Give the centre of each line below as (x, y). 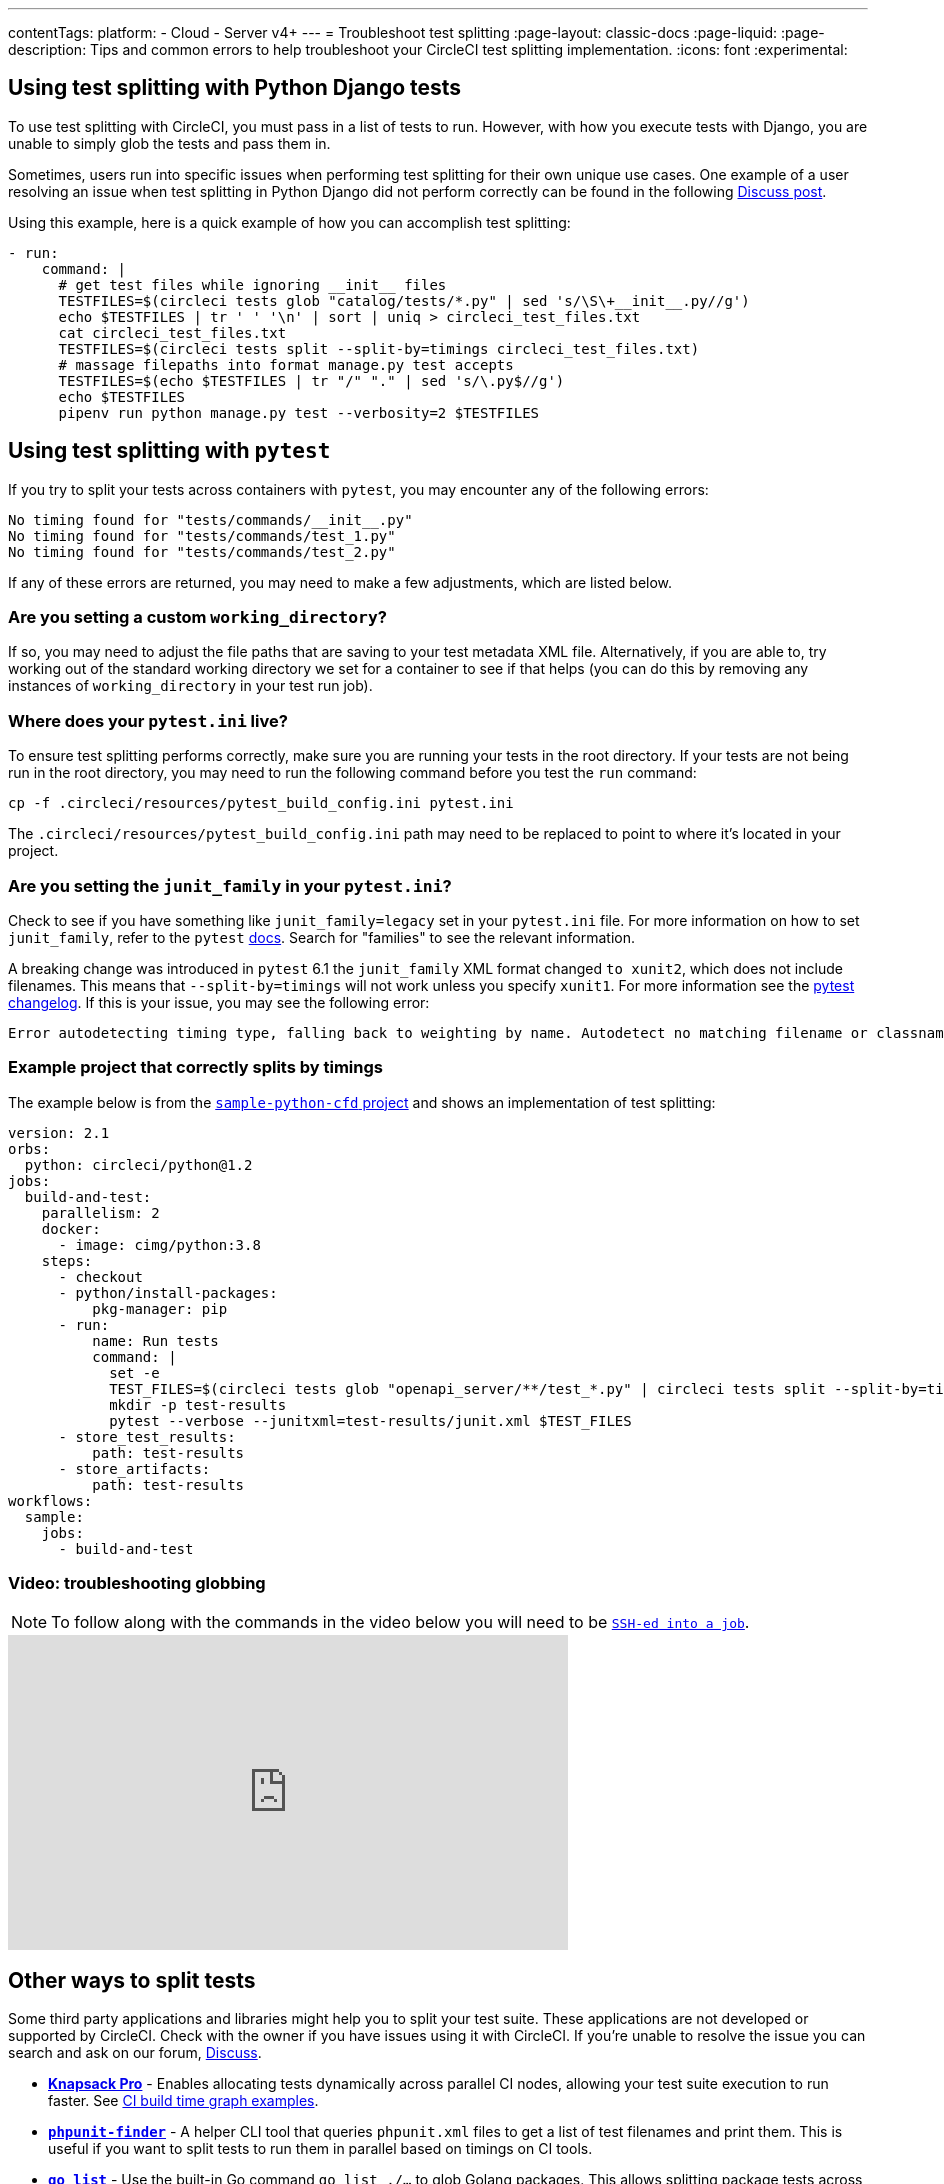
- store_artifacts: (134, 1468)
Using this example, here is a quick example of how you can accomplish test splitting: (289, 222)
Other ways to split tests (132, 1980)
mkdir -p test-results (198, 1404)
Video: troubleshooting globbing (137, 1583)
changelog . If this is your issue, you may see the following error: (219, 1002)
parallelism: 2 (100, 1212)
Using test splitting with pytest (169, 451)
